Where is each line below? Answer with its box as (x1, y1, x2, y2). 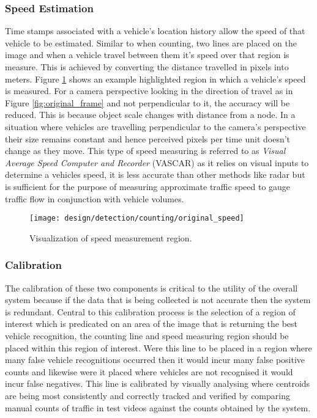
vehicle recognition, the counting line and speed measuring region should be (5, 329, 289, 342)
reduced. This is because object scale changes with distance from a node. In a (5, 108, 296, 121)
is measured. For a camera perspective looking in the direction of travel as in (5, 84, 293, 97)
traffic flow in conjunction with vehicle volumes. (5, 192, 184, 205)
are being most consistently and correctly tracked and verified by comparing (5, 389, 290, 402)
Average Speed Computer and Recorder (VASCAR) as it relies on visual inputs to (5, 156, 309, 169)
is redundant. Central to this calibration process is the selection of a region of (5, 305, 296, 318)
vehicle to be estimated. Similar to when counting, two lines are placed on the (5, 36, 297, 49)
